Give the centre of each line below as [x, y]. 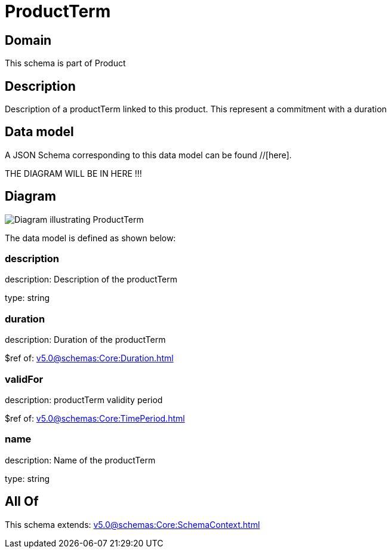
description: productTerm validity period [84, 400]
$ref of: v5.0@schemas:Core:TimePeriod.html [95, 418]
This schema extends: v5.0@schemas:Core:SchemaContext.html [133, 524]
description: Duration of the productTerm [85, 340]
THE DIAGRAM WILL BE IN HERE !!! [73, 173]
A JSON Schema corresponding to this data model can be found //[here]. [148, 155]
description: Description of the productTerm [91, 279]
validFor [24, 379]
